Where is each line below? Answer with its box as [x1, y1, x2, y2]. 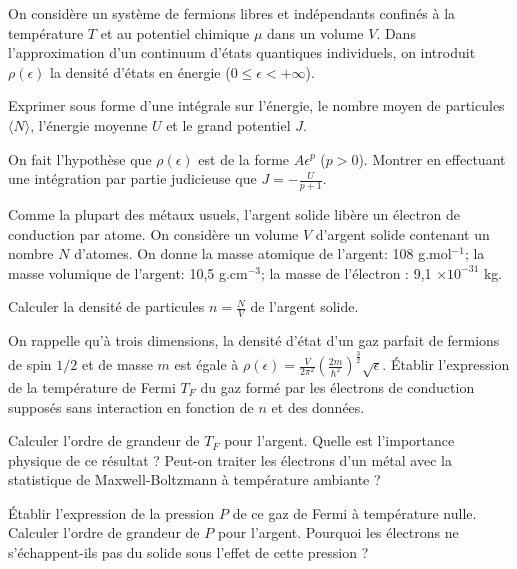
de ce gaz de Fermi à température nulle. [232, 502, 477, 523]
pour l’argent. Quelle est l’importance [224, 430, 455, 451]
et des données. [271, 396, 365, 417]
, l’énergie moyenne [30, 114, 148, 135]
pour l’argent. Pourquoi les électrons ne [217, 522, 459, 543]
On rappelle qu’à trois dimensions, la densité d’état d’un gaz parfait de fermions [8, 330, 500, 351]
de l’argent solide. [250, 296, 359, 317]
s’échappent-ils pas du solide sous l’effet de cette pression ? [8, 542, 369, 563]
